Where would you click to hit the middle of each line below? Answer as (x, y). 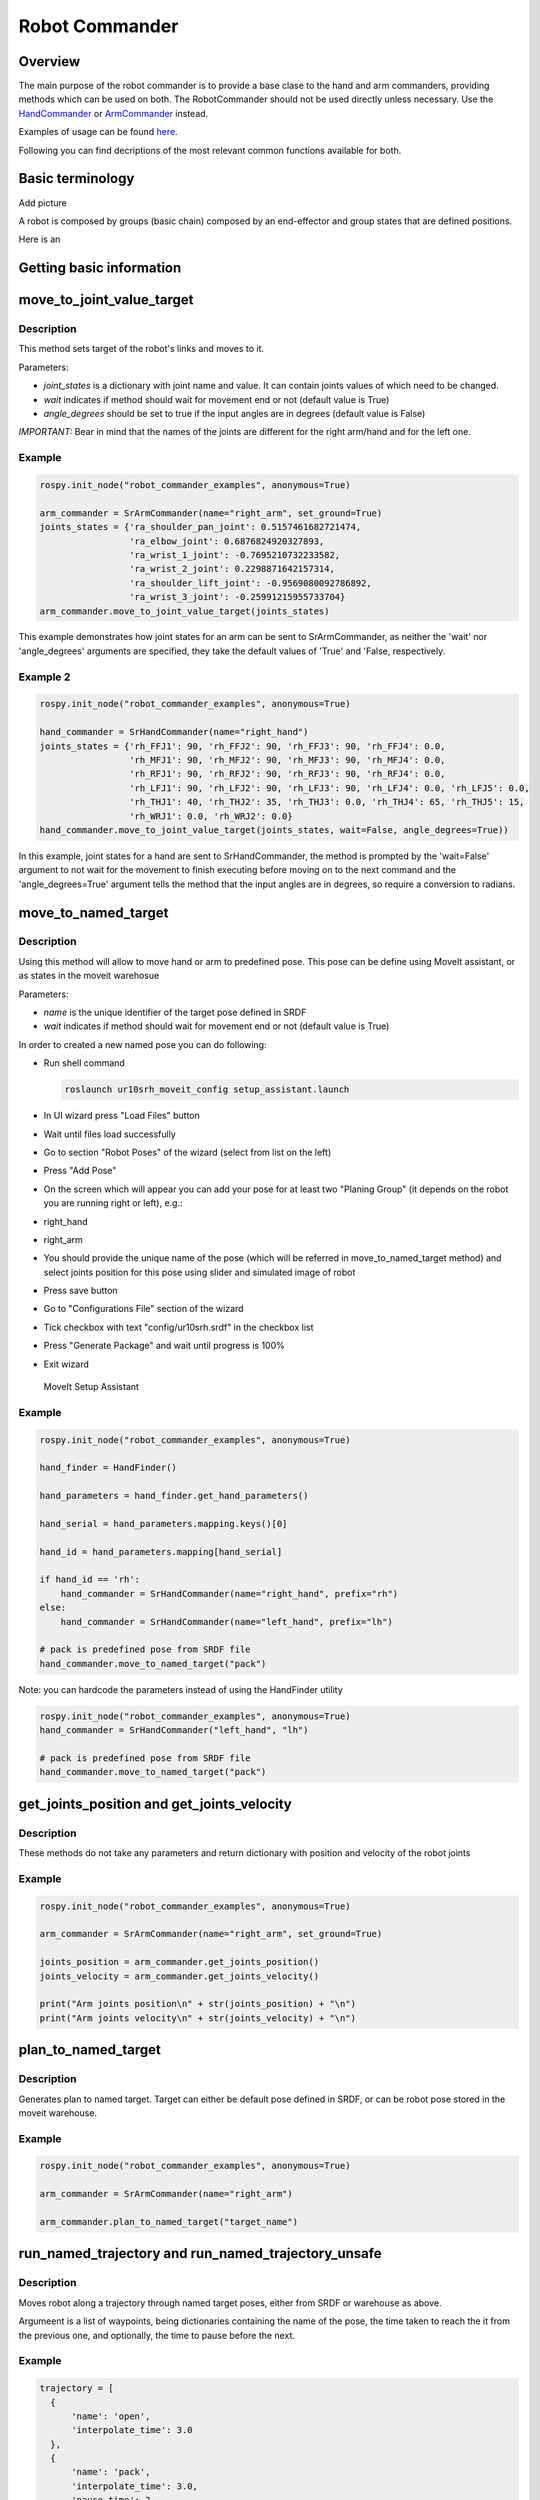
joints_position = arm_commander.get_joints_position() (179, 1962)
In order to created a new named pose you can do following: (142, 1044)
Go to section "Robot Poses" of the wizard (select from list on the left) (187, 1152)
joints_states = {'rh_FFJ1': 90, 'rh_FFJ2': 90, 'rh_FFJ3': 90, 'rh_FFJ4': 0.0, (242, 746)
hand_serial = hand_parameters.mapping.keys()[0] (163, 1523)
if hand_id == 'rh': (89, 1579)
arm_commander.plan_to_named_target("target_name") (169, 2222)
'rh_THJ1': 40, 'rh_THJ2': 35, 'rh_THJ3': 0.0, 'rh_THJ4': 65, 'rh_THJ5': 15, (326, 802)
